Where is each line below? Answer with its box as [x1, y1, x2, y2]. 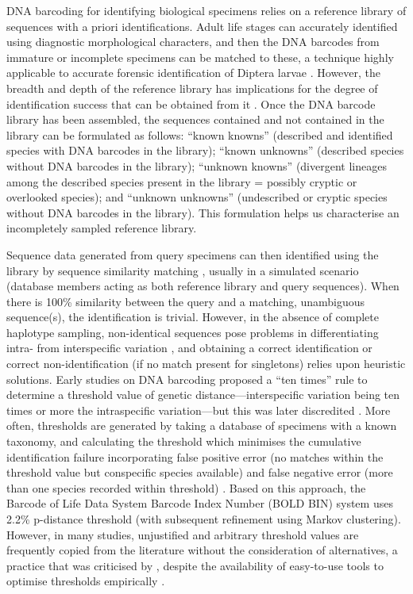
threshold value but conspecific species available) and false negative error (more [6, 464, 393, 481]
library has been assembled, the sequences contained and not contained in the [6, 111, 384, 128]
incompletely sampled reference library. [6, 220, 197, 236]
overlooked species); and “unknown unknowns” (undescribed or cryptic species [6, 189, 388, 205]
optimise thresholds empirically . [6, 573, 165, 589]
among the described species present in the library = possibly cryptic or [6, 173, 357, 190]
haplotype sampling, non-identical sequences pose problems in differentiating [6, 324, 379, 340]
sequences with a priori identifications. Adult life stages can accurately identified [6, 17, 398, 34]
